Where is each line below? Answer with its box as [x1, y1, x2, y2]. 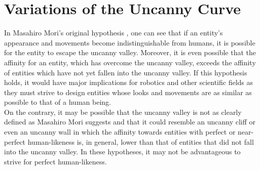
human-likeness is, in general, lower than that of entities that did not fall [27, 136, 254, 147]
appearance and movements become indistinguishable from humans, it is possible [4, 37, 255, 48]
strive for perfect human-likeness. [4, 156, 107, 166]
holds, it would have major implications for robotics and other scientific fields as [4, 77, 253, 88]
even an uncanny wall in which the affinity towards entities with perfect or [4, 126, 236, 137]
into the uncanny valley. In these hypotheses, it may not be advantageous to [4, 146, 241, 157]
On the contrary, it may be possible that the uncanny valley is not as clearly [4, 106, 242, 117]
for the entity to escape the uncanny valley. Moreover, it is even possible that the [4, 47, 256, 58]
